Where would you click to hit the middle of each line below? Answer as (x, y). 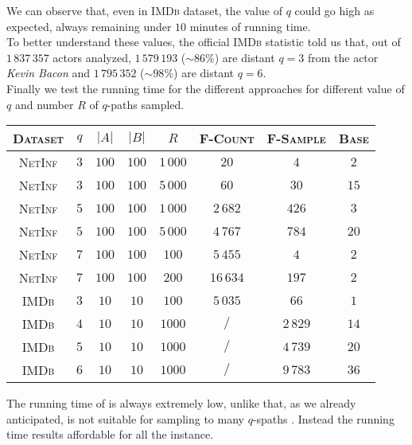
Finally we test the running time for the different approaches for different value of (206, 88)
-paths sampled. (146, 104)
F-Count (227, 139)
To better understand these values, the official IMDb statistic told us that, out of (204, 42)
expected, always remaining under (89, 26)
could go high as (334, 10)
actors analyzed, (92, 57)
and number (44, 104)
